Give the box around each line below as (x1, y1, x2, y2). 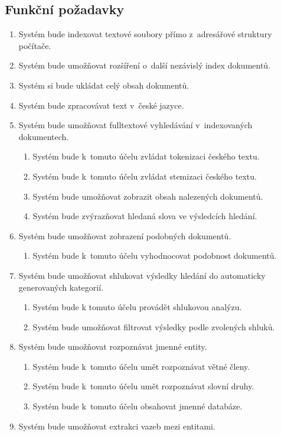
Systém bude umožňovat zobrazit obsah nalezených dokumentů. (32, 190, 263, 202)
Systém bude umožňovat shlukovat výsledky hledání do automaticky (18, 269, 266, 281)
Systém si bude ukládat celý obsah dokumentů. (18, 79, 189, 91)
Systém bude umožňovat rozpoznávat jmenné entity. (18, 340, 207, 353)
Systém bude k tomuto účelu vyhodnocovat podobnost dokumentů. (32, 249, 277, 262)
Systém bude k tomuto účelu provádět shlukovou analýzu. (32, 301, 242, 313)
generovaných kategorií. (18, 281, 103, 293)
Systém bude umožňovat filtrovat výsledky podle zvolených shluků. (32, 320, 275, 333)
